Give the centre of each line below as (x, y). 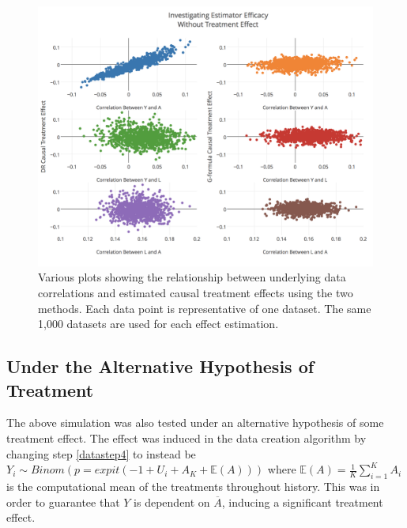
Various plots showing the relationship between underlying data (192, 277)
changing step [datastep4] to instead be (101, 453)
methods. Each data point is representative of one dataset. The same (205, 308)
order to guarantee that (63, 502)
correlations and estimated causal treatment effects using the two (196, 292)
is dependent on (172, 502)
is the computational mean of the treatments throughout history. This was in (193, 486)
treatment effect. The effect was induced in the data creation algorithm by (187, 437)
